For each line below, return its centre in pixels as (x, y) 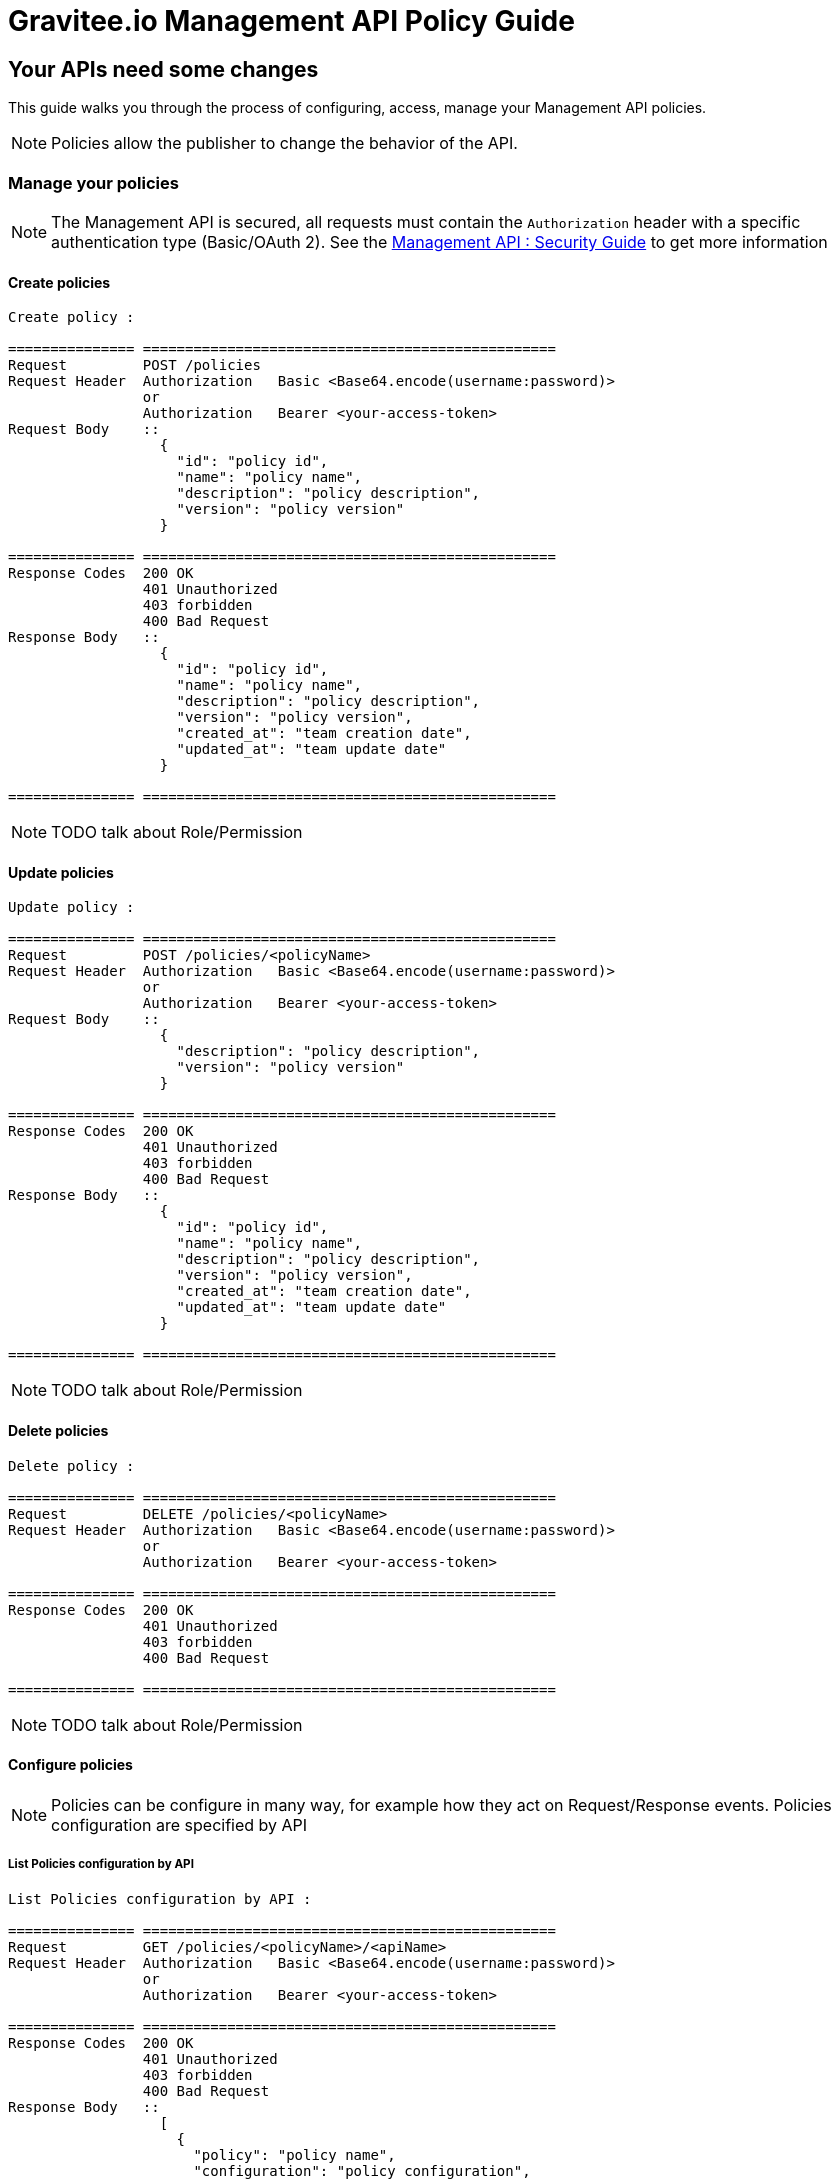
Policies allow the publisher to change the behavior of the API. (284, 143)
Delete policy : (71, 1465)
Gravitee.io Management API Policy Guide (291, 21)
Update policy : (71, 907)
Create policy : (71, 317)
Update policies (61, 872)
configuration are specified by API (179, 1824)
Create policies (59, 282)
